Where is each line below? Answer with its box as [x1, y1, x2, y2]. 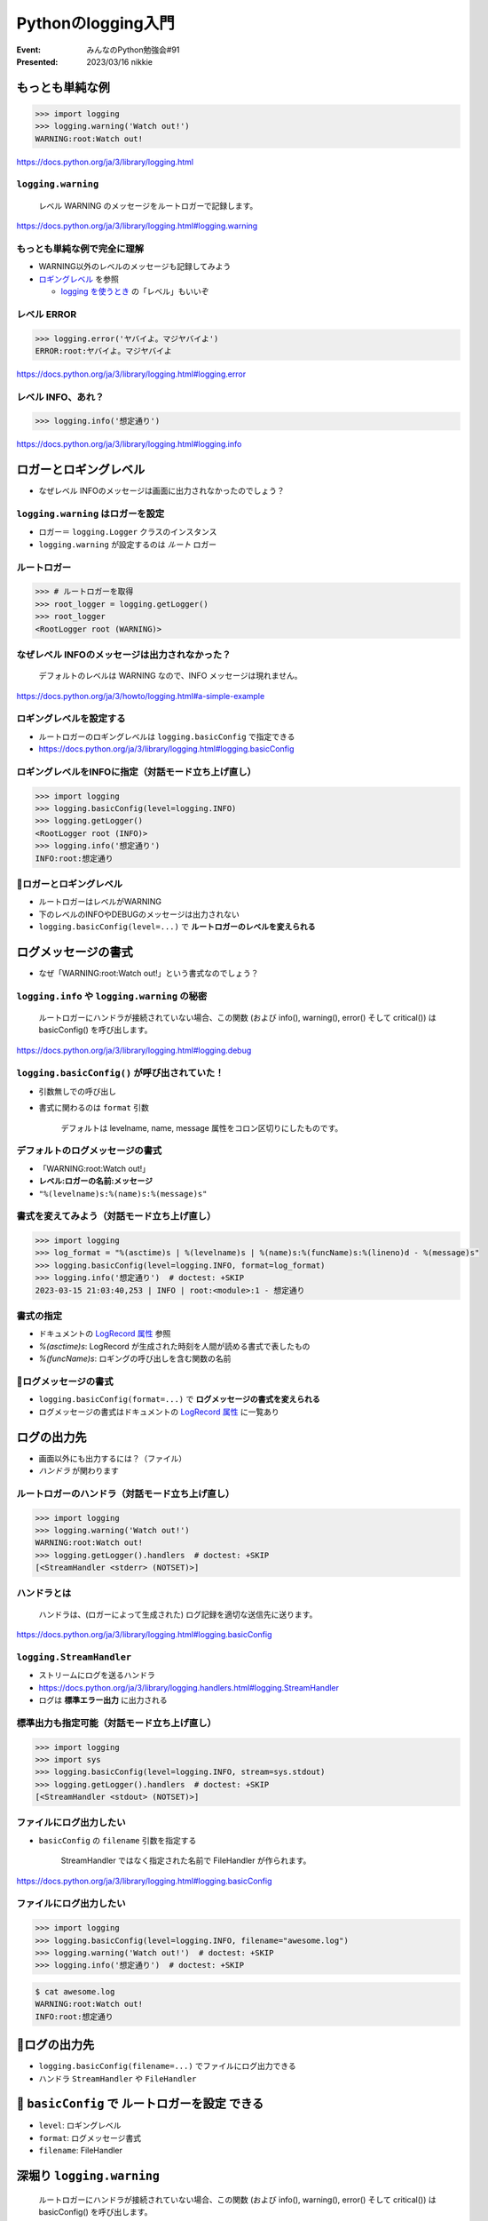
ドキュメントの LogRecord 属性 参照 [38, 1328, 171, 1339]
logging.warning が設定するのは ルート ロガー [38, 538, 217, 550]
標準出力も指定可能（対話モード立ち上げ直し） [16, 1716, 216, 1729]
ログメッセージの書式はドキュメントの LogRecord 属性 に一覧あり [38, 1406, 279, 1417]
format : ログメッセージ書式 [38, 2132, 142, 2143]
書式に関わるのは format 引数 [38, 1103, 150, 1113]
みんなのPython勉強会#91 [86, 44, 180, 55]
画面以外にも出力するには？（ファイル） [38, 1453, 186, 1463]
